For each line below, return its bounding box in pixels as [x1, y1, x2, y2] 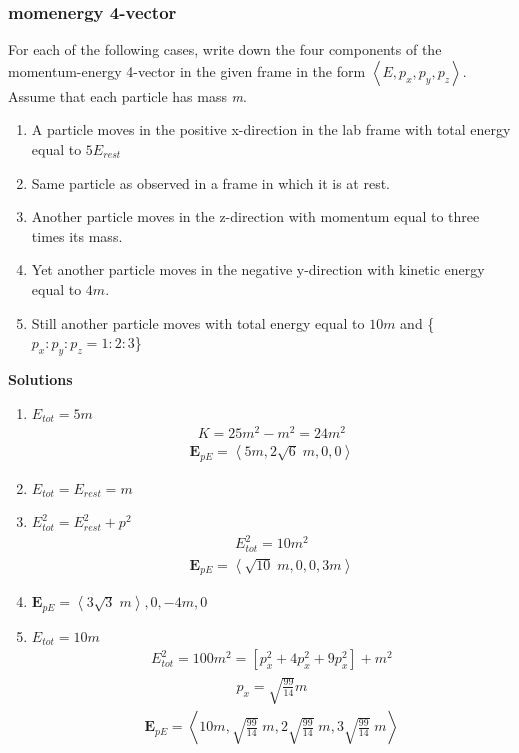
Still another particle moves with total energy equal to [31, 312, 365, 333]
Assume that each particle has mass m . [8, 85, 247, 106]
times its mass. [31, 225, 123, 246]
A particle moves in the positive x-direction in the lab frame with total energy [31, 119, 511, 140]
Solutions [8, 368, 73, 389]
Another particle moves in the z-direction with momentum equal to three [31, 206, 480, 227]
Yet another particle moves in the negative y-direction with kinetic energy [31, 259, 485, 280]
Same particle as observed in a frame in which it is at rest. [31, 172, 390, 193]
